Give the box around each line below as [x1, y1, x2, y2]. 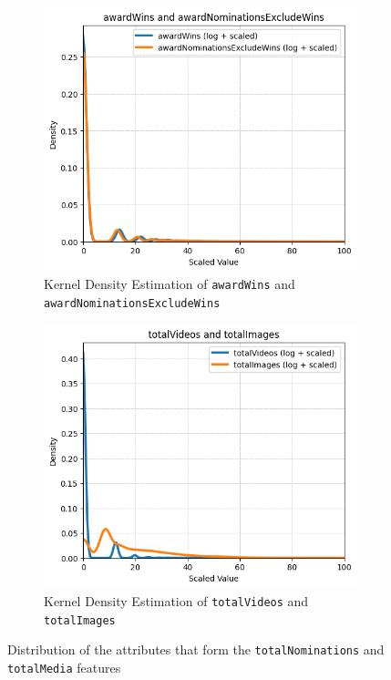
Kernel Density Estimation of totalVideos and [44, 591, 309, 610]
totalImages [44, 613, 116, 627]
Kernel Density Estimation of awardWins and [44, 274, 295, 294]
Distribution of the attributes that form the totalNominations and [7, 640, 385, 659]
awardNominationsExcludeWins [44, 296, 221, 310]
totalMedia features [7, 657, 121, 676]
